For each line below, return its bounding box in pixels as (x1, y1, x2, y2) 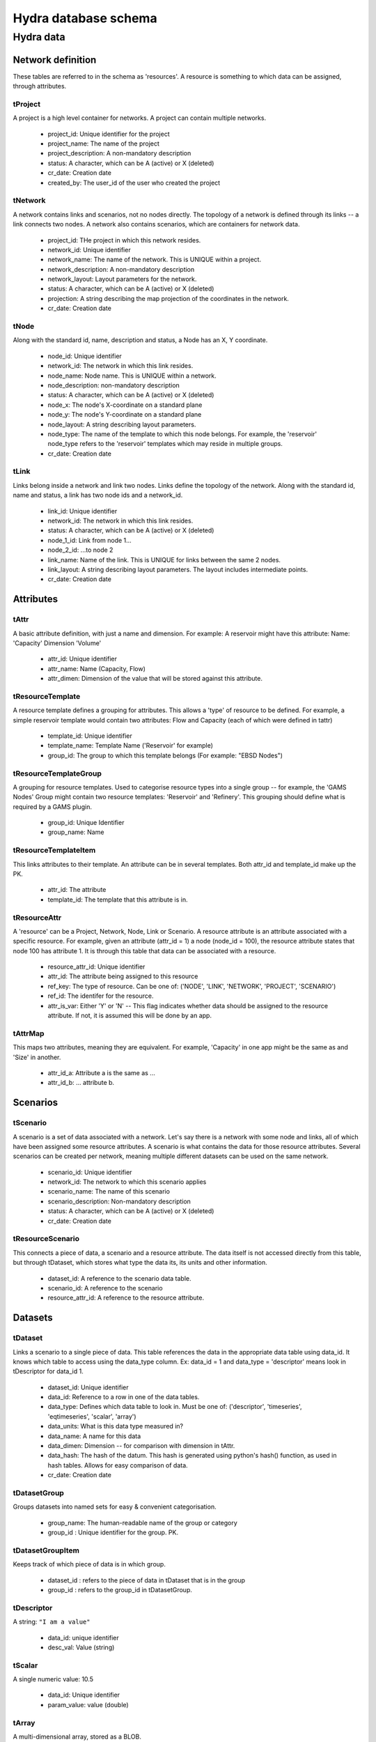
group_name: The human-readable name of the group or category (47, 1518, 238, 1527)
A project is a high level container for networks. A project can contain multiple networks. (13, 114, 267, 122)
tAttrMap (13, 1028, 45, 1038)
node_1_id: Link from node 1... (47, 536, 132, 544)
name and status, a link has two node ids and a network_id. (13, 491, 183, 500)
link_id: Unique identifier (47, 507, 118, 515)
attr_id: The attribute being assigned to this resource (47, 972, 198, 980)
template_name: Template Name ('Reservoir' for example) (47, 741, 214, 750)
